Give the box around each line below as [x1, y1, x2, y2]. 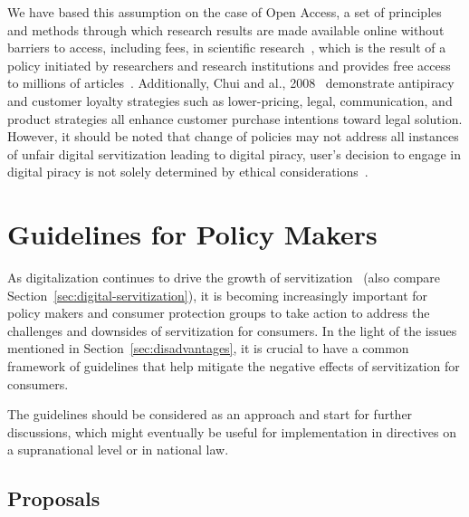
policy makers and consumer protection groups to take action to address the [7, 303, 430, 322]
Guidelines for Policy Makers [7, 215, 378, 253]
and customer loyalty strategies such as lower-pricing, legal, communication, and [7, 91, 453, 110]
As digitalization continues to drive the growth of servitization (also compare [7, 268, 441, 287]
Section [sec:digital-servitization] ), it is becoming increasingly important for [7, 285, 428, 304]
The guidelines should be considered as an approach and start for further [7, 405, 413, 424]
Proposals [7, 484, 100, 512]
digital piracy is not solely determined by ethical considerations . [7, 162, 368, 181]
